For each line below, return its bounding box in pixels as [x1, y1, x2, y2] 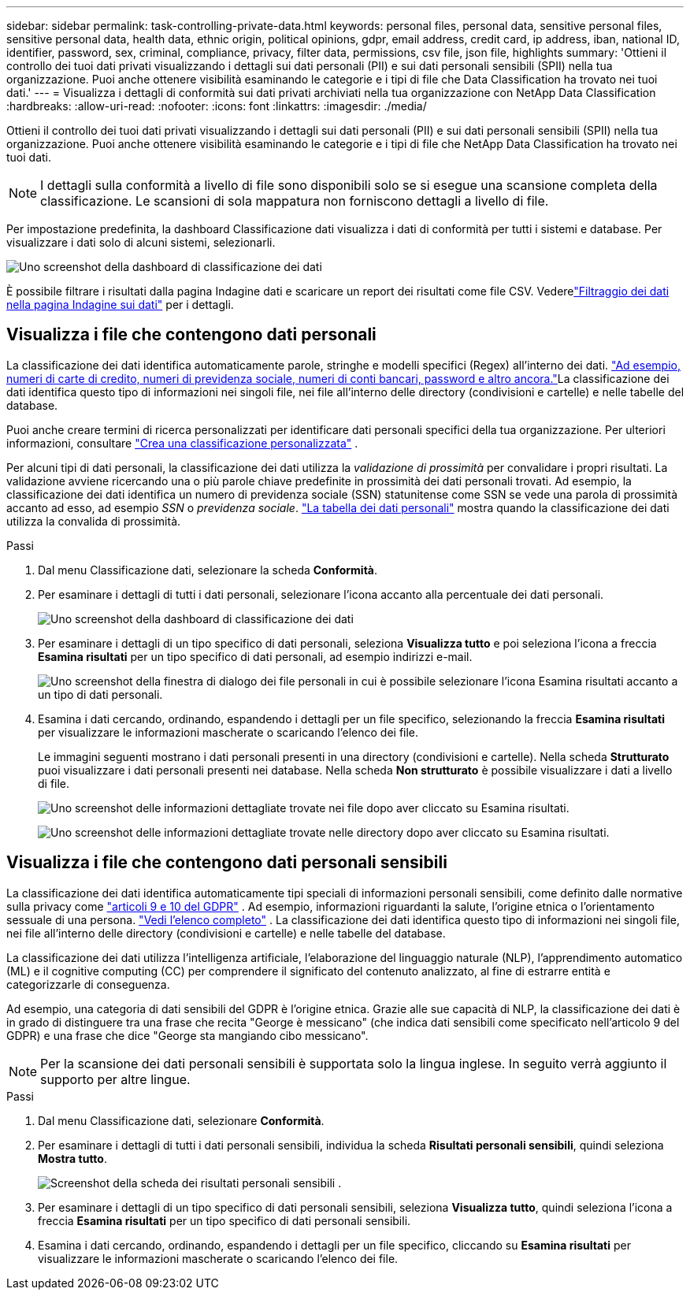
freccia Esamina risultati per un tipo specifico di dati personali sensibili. [38, 1213, 411, 1227]
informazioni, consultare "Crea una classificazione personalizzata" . [6, 436, 358, 450]
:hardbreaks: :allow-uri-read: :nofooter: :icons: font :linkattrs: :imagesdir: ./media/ [6, 99, 427, 113]
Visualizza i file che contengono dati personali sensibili [6, 852, 447, 873]
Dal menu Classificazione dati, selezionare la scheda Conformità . [38, 563, 378, 577]
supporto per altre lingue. [40, 1071, 191, 1087]
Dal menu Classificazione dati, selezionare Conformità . [38, 1113, 325, 1127]
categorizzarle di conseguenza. [6, 977, 170, 991]
